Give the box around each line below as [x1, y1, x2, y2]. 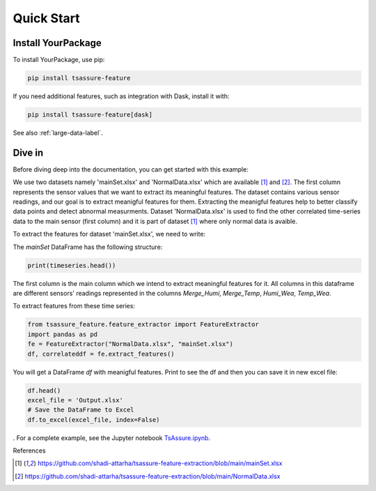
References [13, 446, 46, 455]
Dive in [13, 146, 44, 158]
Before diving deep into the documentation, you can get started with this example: [13, 165, 249, 174]
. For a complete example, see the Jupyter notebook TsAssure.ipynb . [13, 433, 211, 442]
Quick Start [13, 10, 80, 26]
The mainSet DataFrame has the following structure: [13, 243, 163, 251]
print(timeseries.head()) [27, 262, 116, 269]
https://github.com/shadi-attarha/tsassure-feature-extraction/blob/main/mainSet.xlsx [37, 459, 283, 467]
